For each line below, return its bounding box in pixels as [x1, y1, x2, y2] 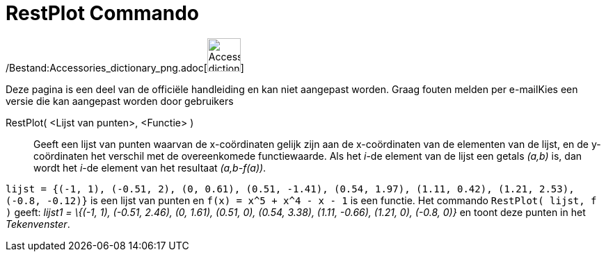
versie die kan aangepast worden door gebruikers [6, 94, 234, 107]
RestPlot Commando [6, 1, 200, 25]
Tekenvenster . [6, 217, 70, 230]
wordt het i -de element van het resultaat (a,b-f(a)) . [33, 161, 266, 174]
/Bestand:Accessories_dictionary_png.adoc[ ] [6, 61, 244, 74]
